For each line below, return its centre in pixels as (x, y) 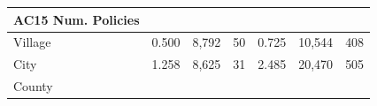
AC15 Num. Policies (77, 19)
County (33, 86)
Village (32, 42)
